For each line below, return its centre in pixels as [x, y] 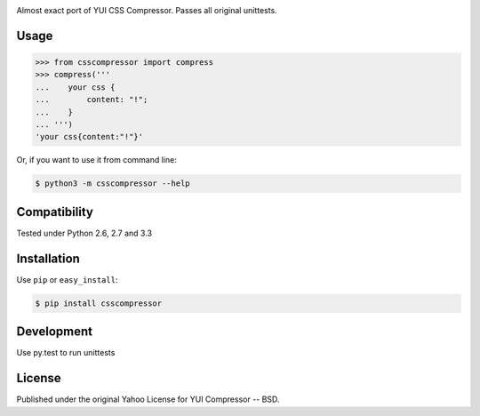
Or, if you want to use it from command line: [96, 160]
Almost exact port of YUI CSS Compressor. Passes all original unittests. [147, 10]
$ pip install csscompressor [99, 303]
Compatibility [55, 212]
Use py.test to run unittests [66, 353]
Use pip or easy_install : [67, 279]
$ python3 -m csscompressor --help [112, 184]
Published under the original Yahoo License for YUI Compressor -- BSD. [148, 399]
